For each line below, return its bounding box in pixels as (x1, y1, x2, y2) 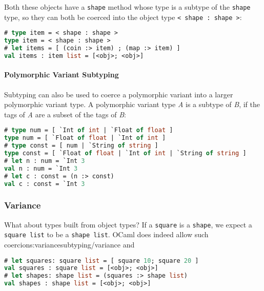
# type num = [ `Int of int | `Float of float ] (4, 127, 173, 134)
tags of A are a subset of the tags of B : (4, 109, 126, 119)
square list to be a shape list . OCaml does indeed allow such (4, 229, 209, 240)
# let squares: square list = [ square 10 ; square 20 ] (4, 257, 199, 264)
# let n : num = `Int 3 (4, 157, 85, 164)
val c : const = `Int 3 (4, 180, 85, 188)
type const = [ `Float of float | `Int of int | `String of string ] (4, 150, 247, 157)
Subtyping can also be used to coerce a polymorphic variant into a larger (4, 89, 233, 99)
